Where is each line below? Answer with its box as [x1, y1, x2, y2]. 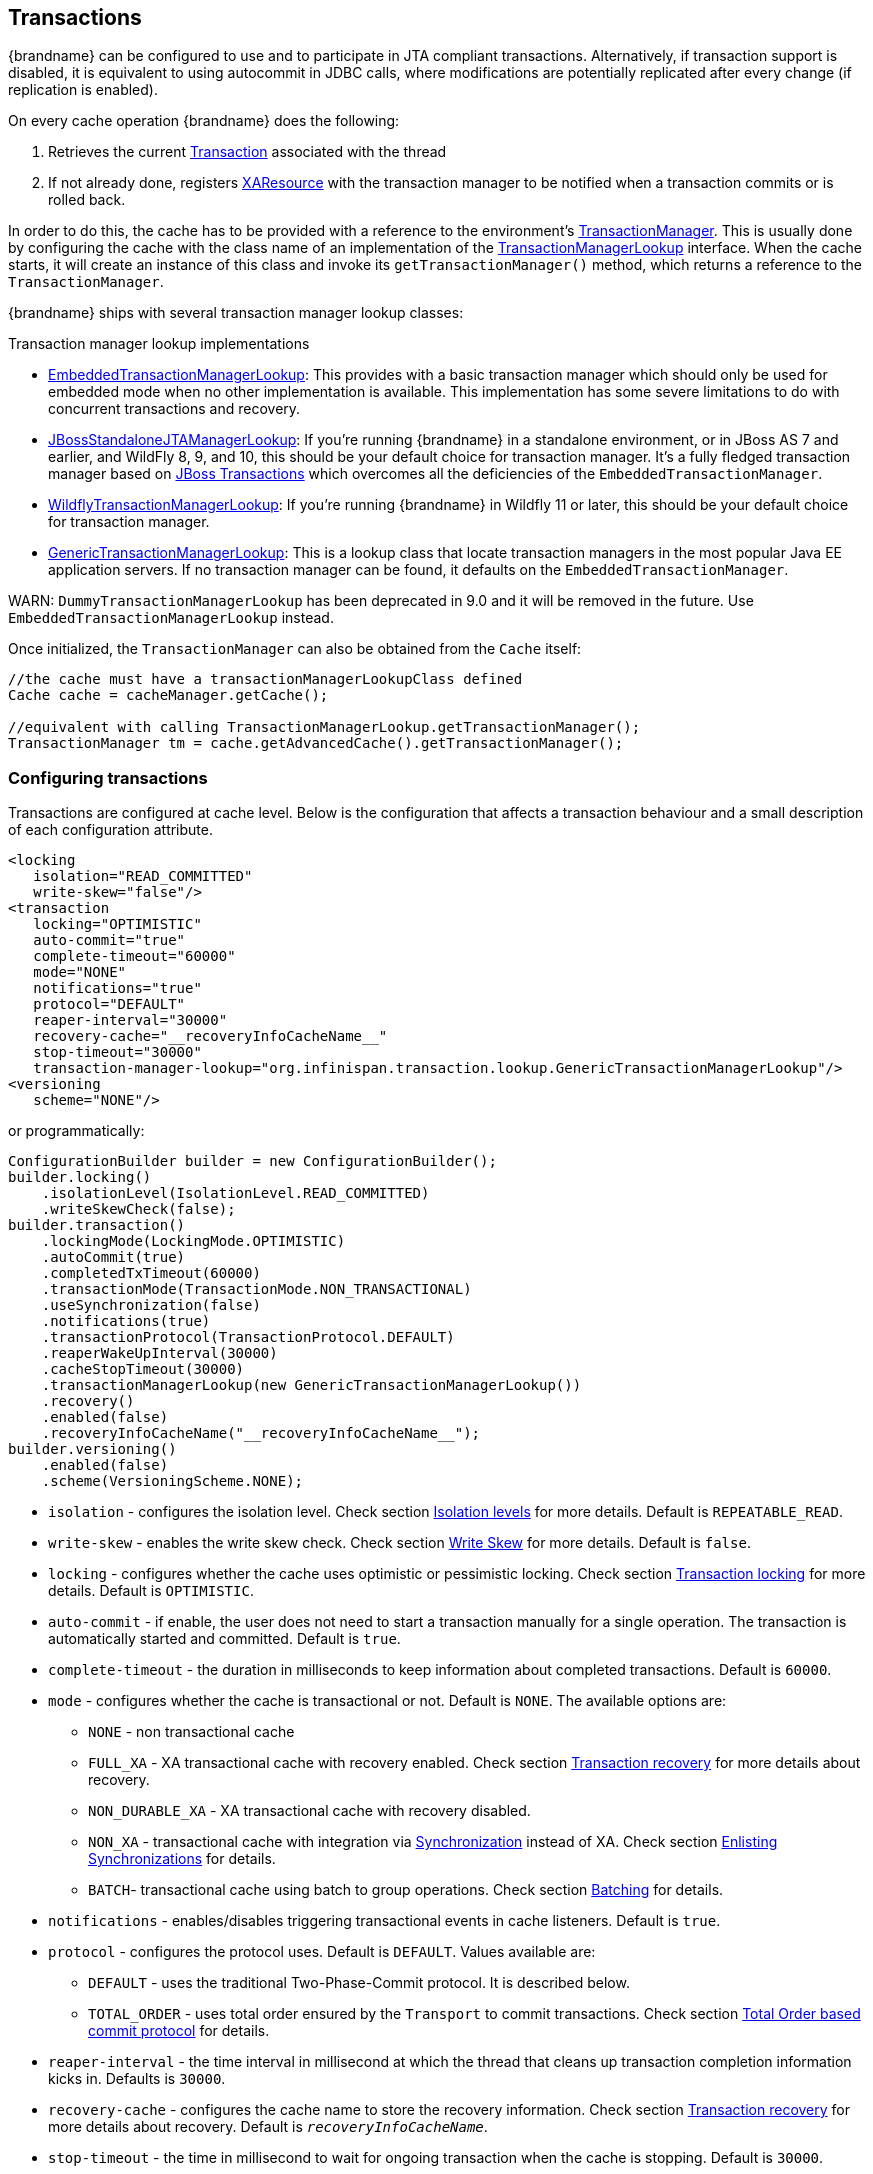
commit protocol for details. [88, 2022, 270, 2040]
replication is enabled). [8, 81, 158, 99]
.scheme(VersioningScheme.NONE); [41, 1473, 304, 1490]
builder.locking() [8, 1169, 152, 1186]
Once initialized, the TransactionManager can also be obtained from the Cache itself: [8, 640, 582, 658]
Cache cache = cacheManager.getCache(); [8, 687, 329, 704]
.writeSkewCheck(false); [41, 1201, 236, 1218]
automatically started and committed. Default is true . [48, 1630, 401, 1648]
